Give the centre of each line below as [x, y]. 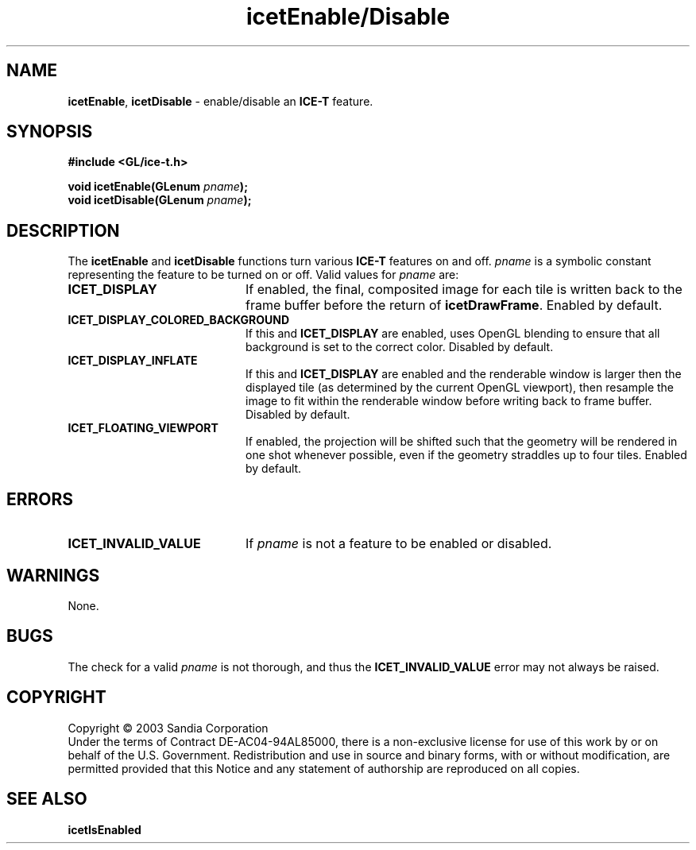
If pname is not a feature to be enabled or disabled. [398, 544]
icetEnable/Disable [348, 17]
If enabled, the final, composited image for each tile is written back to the [464, 290]
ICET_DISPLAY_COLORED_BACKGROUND [179, 320]
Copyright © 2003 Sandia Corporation [168, 728]
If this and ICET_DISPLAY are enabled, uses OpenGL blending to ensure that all [453, 334]
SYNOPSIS [50, 132]
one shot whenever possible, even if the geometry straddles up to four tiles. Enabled [466, 455]
